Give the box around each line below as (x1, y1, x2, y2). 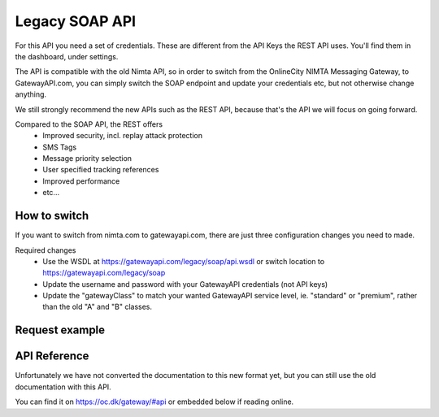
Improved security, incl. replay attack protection (42, 131, 203, 141)
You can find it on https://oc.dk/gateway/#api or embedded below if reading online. (15, 397, 294, 406)
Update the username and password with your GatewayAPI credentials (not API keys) (42, 279, 328, 289)
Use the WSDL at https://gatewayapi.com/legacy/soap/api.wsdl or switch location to (42, 256, 325, 266)
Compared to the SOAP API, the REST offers (15, 119, 163, 129)
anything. (15, 89, 47, 99)
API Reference (15, 350, 89, 363)
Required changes (15, 245, 76, 255)
